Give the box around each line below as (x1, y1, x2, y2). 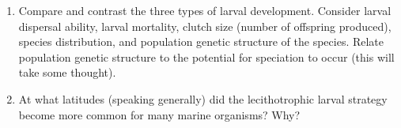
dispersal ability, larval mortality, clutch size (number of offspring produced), (18, 17, 392, 34)
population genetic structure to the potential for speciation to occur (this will (18, 48, 395, 65)
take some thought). (18, 64, 116, 81)
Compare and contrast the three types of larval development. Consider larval (18, 2, 392, 18)
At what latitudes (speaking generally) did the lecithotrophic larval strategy (18, 90, 388, 107)
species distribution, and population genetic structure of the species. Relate (18, 33, 384, 50)
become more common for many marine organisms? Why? (18, 106, 301, 122)
